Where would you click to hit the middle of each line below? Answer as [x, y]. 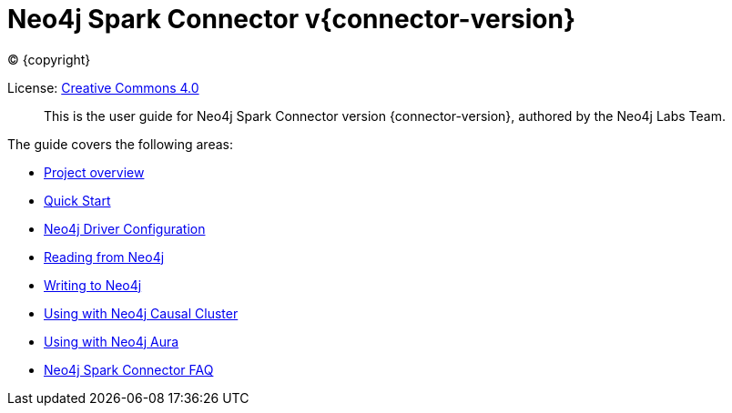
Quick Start [77, 200]
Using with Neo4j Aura [112, 341]
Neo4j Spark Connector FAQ [129, 369]
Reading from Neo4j [104, 257]
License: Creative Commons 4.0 [103, 87]
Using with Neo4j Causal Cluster [141, 313]
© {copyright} [49, 59]
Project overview [94, 172]
